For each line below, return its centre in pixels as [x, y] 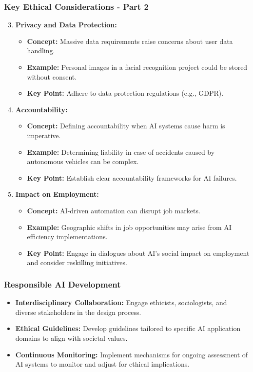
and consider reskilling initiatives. [77, 262]
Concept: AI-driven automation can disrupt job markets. [114, 210]
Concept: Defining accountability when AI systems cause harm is [126, 126]
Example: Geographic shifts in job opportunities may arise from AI [129, 227]
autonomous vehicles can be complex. [83, 161]
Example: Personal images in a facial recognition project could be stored [137, 67]
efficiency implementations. [67, 237]
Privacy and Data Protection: [66, 25]
